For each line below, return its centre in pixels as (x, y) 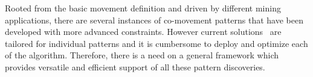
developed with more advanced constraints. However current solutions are (143, 32)
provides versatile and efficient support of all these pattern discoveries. (135, 66)
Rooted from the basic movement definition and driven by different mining (143, 8)
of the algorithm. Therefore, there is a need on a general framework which (142, 55)
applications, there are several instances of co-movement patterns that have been (154, 20)
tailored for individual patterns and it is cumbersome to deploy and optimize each (156, 43)
